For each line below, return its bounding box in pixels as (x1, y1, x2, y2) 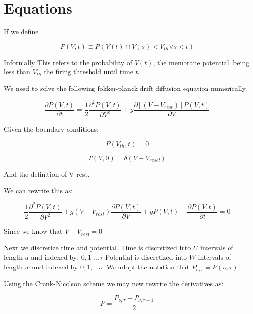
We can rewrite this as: (4, 185, 73, 195)
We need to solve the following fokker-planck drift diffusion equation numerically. (4, 83, 247, 93)
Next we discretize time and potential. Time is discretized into (4, 242, 191, 252)
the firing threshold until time (44, 67, 133, 77)
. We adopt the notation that (102, 261, 190, 271)
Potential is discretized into (105, 252, 187, 262)
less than (4, 67, 30, 77)
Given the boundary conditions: (4, 124, 99, 134)
